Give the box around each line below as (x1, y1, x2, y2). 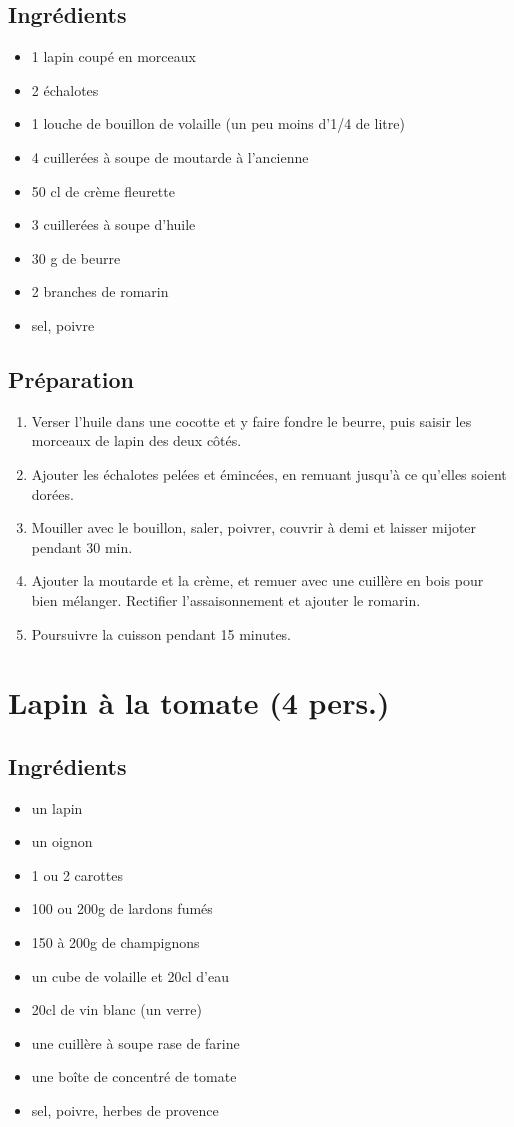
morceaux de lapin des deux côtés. (31, 430, 242, 451)
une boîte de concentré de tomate (31, 1066, 237, 1087)
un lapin (31, 797, 83, 818)
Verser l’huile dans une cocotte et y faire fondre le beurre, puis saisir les (31, 410, 472, 431)
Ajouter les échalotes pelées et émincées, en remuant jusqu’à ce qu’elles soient (31, 463, 507, 484)
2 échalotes (31, 79, 99, 100)
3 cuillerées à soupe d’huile (31, 214, 196, 235)
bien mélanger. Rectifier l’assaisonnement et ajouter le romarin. (31, 589, 421, 610)
